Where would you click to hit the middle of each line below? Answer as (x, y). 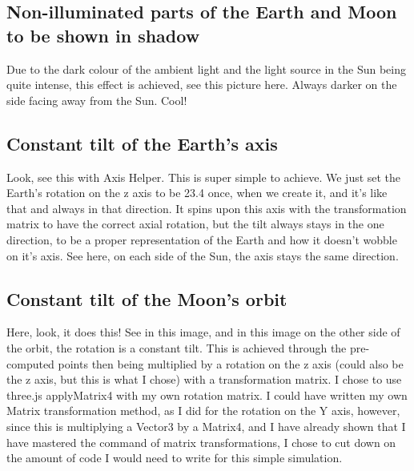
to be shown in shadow (103, 35)
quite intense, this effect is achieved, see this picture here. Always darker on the (202, 85)
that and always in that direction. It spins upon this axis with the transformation (207, 208)
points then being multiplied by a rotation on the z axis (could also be (231, 363)
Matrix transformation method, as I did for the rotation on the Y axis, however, (203, 411)
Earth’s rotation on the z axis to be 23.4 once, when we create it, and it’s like (197, 193)
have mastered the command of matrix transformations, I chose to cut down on (201, 442)
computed (30, 363)
